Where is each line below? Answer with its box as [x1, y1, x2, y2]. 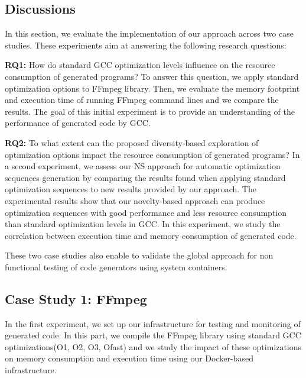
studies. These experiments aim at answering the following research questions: [5, 38, 287, 51]
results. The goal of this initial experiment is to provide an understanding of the [5, 105, 295, 117]
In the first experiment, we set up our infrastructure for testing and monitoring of [5, 317, 301, 329]
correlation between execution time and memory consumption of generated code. [5, 229, 297, 241]
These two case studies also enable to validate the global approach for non [5, 249, 274, 261]
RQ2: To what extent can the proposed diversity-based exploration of [5, 136, 259, 148]
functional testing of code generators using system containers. [5, 260, 227, 273]
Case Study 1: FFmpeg [5, 289, 147, 308]
